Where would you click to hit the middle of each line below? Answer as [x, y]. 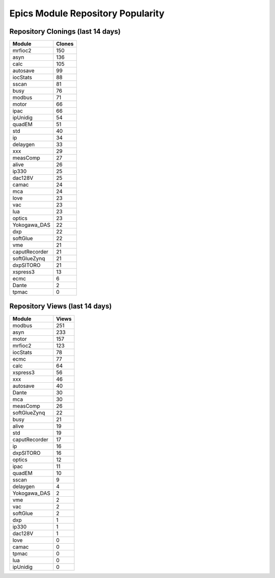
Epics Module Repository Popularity [87, 13]
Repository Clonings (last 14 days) [65, 31]
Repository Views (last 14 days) [61, 306]
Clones [65, 44]
